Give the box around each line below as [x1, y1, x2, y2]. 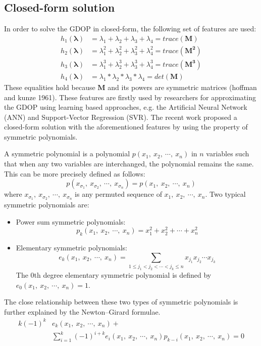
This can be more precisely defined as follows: [4, 168, 145, 179]
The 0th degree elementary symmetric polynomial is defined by [16, 270, 212, 280]
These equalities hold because [4, 81, 95, 92]
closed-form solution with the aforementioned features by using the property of [4, 121, 248, 132]
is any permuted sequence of [75, 189, 162, 199]
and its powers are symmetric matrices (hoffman [108, 81, 257, 92]
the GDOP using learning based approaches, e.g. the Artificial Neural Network [4, 102, 247, 112]
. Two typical [205, 189, 246, 199]
